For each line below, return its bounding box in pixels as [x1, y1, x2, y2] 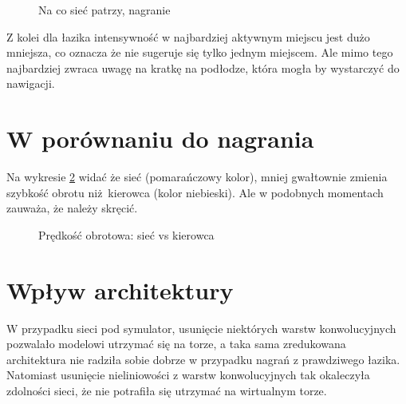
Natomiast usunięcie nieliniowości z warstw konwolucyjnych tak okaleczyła [6, 366, 370, 383]
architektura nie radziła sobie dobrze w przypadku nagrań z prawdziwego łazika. [6, 351, 400, 367]
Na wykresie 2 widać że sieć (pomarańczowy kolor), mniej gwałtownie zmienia [6, 168, 388, 185]
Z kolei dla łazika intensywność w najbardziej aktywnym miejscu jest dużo [6, 28, 370, 45]
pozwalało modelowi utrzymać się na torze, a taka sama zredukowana [6, 335, 346, 352]
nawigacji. [6, 75, 55, 92]
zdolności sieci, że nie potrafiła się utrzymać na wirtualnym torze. [6, 382, 327, 398]
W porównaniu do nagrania [6, 122, 314, 155]
